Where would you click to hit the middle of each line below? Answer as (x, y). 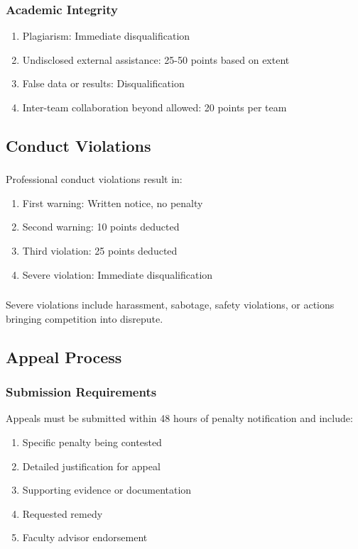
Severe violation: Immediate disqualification (118, 274)
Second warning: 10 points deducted (101, 227)
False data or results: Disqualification (103, 83)
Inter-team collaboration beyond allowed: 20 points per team (154, 107)
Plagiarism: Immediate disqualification (106, 36)
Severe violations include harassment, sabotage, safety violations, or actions (170, 305)
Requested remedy (63, 513)
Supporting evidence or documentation (107, 490)
